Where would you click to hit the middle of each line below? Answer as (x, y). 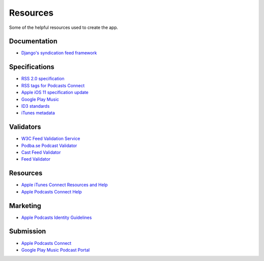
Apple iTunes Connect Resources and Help (65, 185)
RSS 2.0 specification (43, 79)
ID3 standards (35, 106)
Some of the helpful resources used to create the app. (64, 27)
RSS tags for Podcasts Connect (53, 85)
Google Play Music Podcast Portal (55, 250)
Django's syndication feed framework (59, 53)
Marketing (25, 206)
